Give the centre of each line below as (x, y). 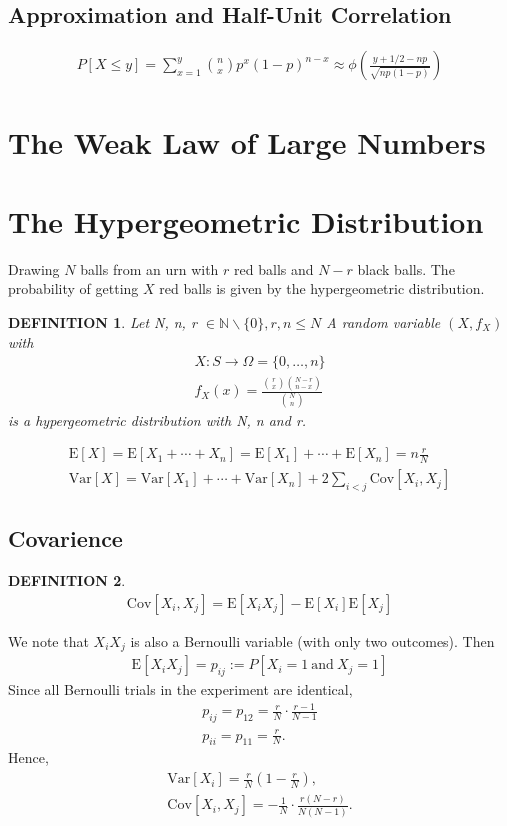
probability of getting (73, 288)
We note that (48, 640)
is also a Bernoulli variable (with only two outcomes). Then (312, 640)
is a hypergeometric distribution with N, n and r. (157, 419)
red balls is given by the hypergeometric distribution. (322, 288)
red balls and (274, 268)
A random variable (383, 321)
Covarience (65, 538)
